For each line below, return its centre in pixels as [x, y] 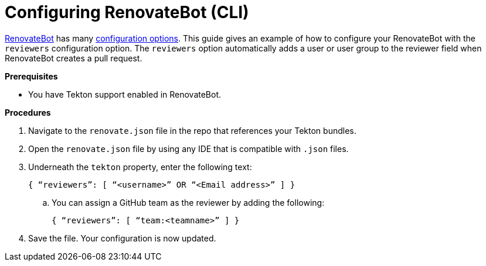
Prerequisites [31, 76]
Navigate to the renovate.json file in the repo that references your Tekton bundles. [192, 130]
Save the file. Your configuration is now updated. [122, 238]
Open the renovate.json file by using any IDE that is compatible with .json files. [188, 148]
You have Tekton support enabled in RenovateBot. [125, 94]
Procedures [28, 112]
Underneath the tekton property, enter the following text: [140, 167]
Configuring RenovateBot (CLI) [127, 12]
